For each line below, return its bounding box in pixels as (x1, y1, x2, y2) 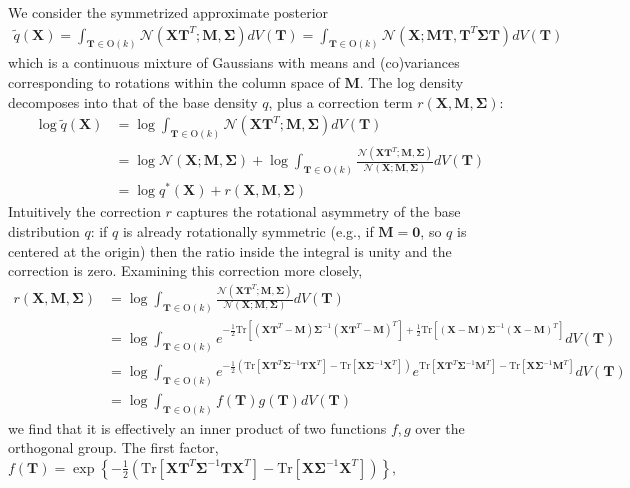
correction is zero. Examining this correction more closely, (8, 260, 363, 281)
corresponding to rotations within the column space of (8, 72, 340, 93)
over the (415, 417, 465, 438)
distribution (8, 221, 80, 242)
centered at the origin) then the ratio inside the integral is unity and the (8, 240, 452, 261)
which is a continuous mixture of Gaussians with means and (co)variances (8, 52, 460, 73)
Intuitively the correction (8, 201, 161, 222)
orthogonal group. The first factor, (8, 437, 219, 458)
